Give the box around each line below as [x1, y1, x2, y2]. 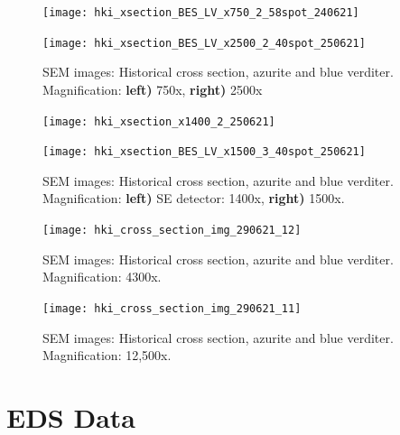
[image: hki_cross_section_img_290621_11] [42, 301, 302, 315]
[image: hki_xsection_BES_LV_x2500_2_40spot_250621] [42, 36, 366, 50]
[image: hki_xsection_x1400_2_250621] [42, 115, 275, 128]
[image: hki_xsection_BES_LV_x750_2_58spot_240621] [42, 6, 359, 19]
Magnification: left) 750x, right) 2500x [42, 79, 263, 98]
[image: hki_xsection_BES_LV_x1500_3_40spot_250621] [42, 145, 366, 159]
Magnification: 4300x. [42, 267, 162, 286]
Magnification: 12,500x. [42, 346, 172, 365]
